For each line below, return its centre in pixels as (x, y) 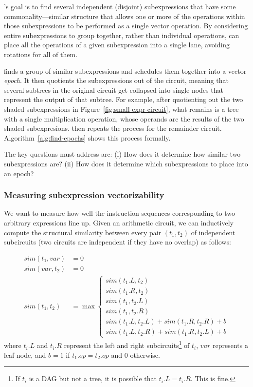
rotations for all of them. (41, 54)
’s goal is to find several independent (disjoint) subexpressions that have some (120, 6)
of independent (213, 232)
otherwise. (145, 355)
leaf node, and (25, 355)
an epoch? (19, 173)
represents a (230, 345)
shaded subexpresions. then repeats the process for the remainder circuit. (113, 128)
